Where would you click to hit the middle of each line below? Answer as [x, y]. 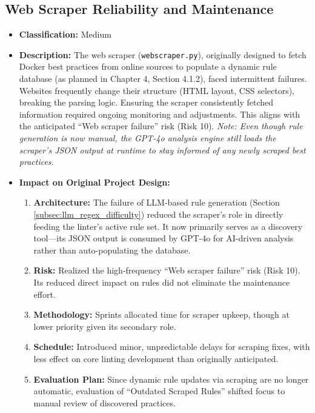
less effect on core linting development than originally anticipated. [156, 358]
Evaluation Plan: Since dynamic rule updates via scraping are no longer [171, 379]
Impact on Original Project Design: [94, 182]
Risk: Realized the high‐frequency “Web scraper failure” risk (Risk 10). [167, 270]
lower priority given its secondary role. [105, 326]
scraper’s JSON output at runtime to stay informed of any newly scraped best [162, 149]
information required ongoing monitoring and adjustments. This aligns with [160, 114]
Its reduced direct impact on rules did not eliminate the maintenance [162, 282]
